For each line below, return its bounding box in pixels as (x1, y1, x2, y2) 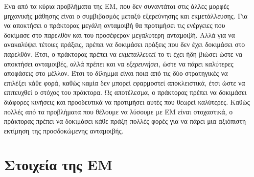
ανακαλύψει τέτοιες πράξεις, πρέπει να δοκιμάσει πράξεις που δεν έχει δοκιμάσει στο (4, 39, 245, 49)
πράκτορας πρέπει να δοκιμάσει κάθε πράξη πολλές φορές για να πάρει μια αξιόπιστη (4, 116, 246, 126)
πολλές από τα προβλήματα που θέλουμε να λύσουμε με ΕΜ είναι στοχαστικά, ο (4, 106, 233, 116)
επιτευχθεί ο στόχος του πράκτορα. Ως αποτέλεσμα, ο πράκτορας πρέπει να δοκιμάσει (4, 87, 247, 97)
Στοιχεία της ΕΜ (4, 154, 113, 174)
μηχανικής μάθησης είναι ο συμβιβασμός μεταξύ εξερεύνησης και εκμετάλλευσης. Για (4, 10, 248, 21)
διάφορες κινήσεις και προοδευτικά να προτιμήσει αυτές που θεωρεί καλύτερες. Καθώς (4, 96, 250, 107)
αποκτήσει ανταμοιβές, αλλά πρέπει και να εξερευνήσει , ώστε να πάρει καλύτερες (4, 58, 233, 68)
